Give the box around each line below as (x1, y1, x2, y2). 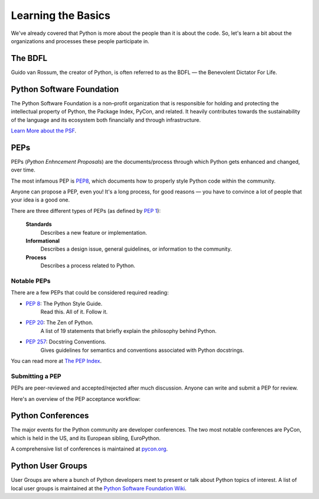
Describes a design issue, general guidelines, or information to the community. (40, 245, 232, 252)
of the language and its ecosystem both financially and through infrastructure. (11, 116, 201, 124)
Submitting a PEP (11, 372, 61, 380)
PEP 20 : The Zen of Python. (25, 319, 94, 326)
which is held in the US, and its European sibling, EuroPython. (11, 435, 161, 442)
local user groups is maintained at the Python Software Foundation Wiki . (11, 485, 187, 492)
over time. (11, 166, 35, 174)
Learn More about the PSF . (11, 127, 77, 134)
